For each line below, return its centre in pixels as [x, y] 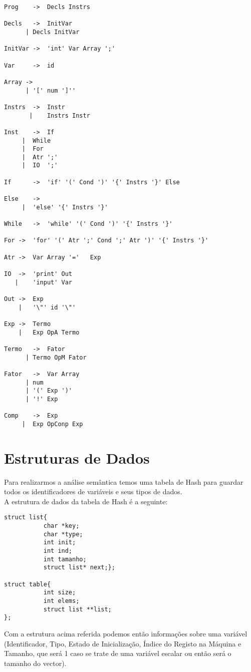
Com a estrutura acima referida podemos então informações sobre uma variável [126, 633]
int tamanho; [65, 559]
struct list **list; [77, 609]
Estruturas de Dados [77, 457]
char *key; [61, 526]
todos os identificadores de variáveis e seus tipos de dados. [93, 491]
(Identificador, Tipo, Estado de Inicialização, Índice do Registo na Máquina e [123, 643]
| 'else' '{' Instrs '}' [65, 207]
